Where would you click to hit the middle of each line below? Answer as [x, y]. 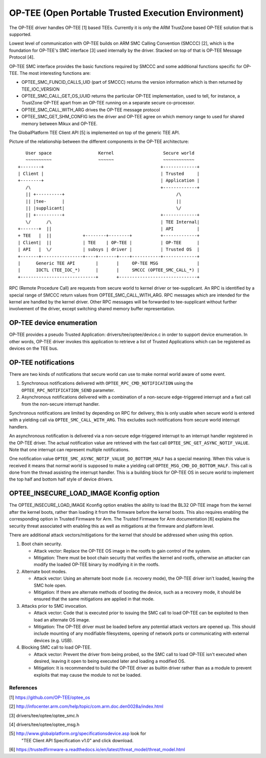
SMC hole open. [50, 585]
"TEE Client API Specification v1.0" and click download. [78, 740]
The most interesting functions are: [55, 73]
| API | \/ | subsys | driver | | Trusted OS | [109, 249]
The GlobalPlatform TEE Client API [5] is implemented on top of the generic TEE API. [95, 132]
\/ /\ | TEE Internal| [113, 222]
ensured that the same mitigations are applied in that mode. [94, 599]
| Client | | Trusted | [109, 173]
